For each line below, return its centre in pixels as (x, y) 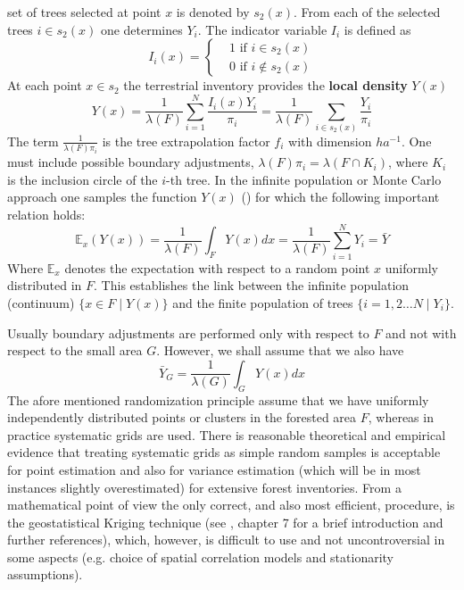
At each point (45, 85)
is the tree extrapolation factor (186, 141)
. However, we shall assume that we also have (280, 350)
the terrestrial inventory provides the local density (265, 85)
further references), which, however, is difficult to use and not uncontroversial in (226, 540)
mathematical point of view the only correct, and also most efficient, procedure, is (231, 505)
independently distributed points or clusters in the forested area (182, 417)
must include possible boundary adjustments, (131, 162)
